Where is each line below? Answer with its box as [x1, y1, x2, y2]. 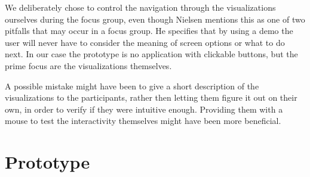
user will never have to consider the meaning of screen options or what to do [5, 36, 285, 48]
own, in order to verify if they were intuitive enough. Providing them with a [5, 103, 283, 115]
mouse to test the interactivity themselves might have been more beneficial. [5, 114, 281, 127]
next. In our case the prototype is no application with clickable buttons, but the [5, 48, 298, 60]
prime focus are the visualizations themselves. [5, 59, 172, 72]
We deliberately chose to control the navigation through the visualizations [5, 1, 276, 13]
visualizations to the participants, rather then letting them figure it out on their [5, 91, 297, 104]
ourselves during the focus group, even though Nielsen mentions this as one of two [5, 13, 305, 25]
